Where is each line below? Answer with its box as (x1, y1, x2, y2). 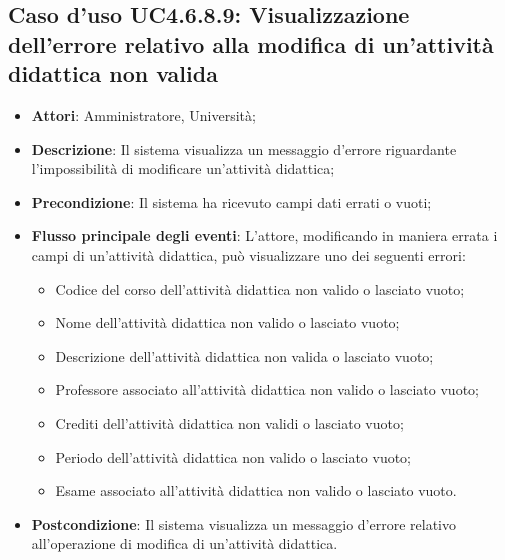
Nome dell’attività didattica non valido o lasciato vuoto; (55, 312, 400, 333)
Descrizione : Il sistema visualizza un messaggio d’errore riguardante (31, 138, 457, 159)
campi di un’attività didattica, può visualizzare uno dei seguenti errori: (31, 244, 466, 265)
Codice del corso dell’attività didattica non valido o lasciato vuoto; (55, 278, 465, 299)
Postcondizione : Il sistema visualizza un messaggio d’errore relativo (31, 513, 456, 534)
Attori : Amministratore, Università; (31, 104, 256, 125)
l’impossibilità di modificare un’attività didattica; (31, 158, 335, 179)
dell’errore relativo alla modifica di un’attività (8, 28, 494, 59)
